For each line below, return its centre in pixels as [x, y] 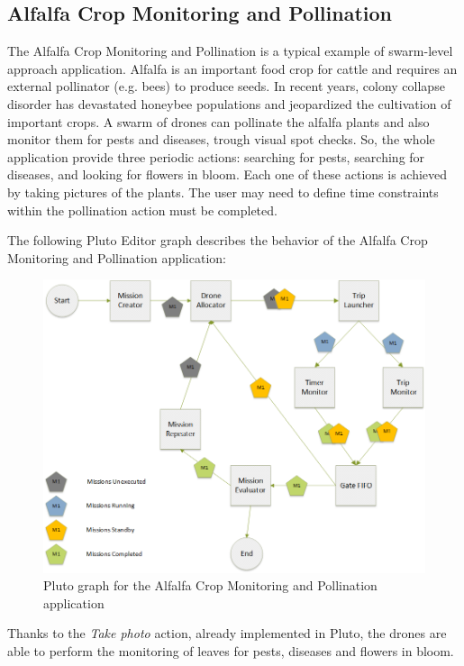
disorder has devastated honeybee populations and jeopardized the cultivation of [229, 103]
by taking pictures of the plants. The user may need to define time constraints [223, 192]
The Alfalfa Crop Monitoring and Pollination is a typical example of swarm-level [230, 51]
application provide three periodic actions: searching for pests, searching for [216, 156]
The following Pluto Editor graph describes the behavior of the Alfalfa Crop [218, 240]
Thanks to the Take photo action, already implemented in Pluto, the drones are [227, 633]
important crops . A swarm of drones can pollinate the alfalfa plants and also [218, 121]
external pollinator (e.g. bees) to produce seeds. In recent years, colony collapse [226, 86]
